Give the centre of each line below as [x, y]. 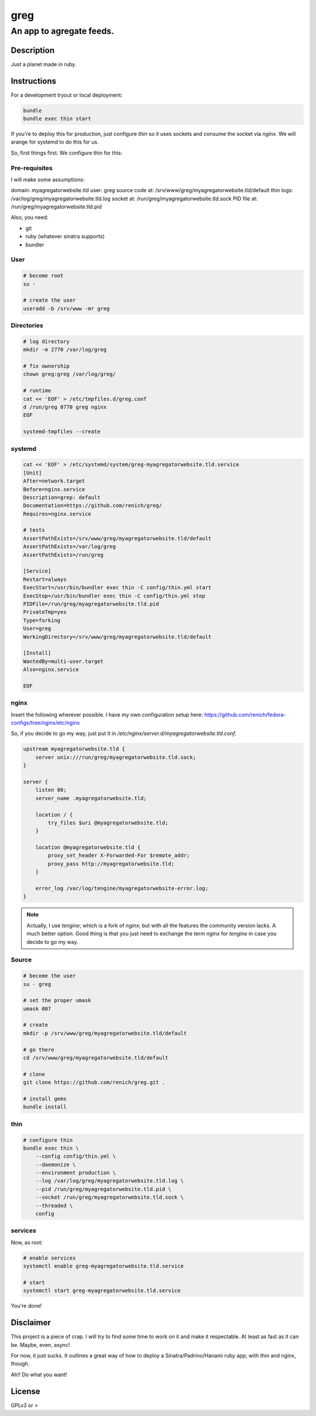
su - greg [37, 984]
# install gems [45, 1099]
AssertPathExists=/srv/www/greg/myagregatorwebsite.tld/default [117, 538]
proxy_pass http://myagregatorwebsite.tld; [111, 863]
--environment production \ [76, 1173]
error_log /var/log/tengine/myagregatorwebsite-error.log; [122, 888]
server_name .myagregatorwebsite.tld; [91, 798]
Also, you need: [30, 217]
